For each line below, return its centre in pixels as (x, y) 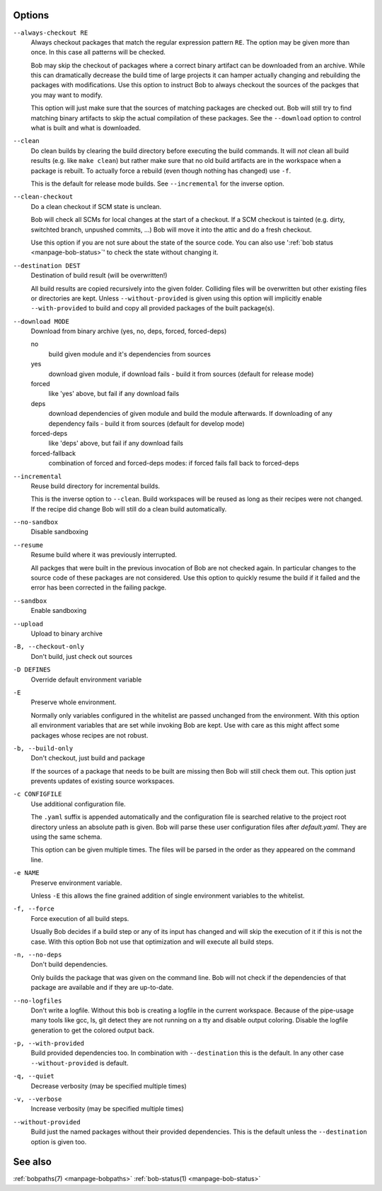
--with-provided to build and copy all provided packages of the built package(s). (153, 308)
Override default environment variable (86, 679)
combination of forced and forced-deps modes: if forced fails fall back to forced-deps (174, 463)
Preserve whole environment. (74, 702)
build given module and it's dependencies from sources (130, 354)
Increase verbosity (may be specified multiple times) (107, 1109)
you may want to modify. (66, 95)
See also (33, 1162)
